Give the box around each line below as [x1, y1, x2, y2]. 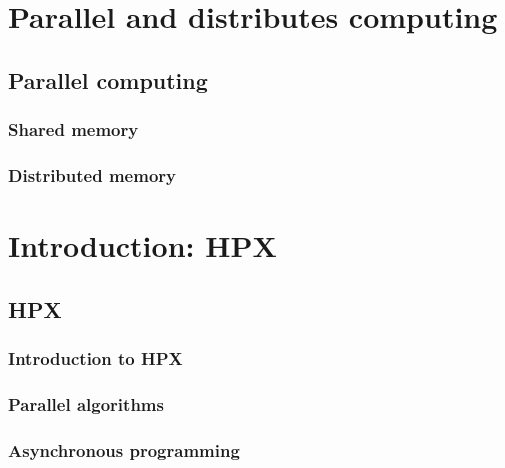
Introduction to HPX [8, 345, 183, 370]
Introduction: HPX [8, 225, 277, 266]
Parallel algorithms [8, 391, 164, 416]
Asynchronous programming [8, 437, 240, 462]
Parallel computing [8, 64, 208, 95]
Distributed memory [8, 162, 176, 187]
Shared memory [8, 117, 139, 142]
